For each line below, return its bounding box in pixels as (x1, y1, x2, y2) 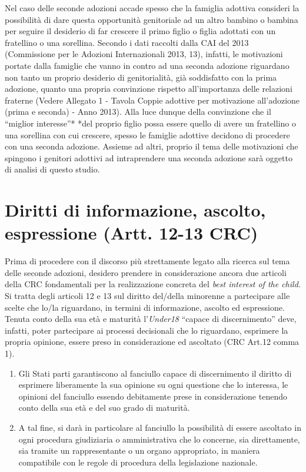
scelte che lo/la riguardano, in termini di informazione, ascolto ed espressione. (5, 301, 285, 313)
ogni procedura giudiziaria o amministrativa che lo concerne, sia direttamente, (18, 433, 300, 445)
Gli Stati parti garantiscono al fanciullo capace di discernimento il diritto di (18, 367, 292, 379)
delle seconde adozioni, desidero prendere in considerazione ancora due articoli (5, 266, 287, 278)
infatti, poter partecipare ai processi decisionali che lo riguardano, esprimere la (5, 324, 288, 336)
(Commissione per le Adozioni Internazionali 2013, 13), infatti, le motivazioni (5, 48, 283, 60)
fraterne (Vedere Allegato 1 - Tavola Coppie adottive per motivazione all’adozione (5, 94, 300, 106)
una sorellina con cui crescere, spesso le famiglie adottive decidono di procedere (5, 128, 290, 141)
